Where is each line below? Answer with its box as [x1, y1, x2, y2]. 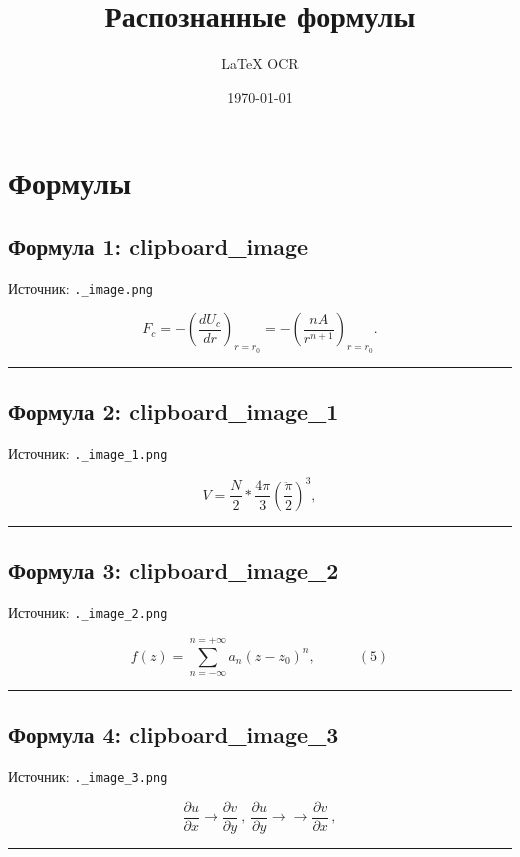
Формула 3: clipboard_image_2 [8, 555, 339, 586]
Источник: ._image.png [8, 277, 154, 298]
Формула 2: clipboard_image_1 [8, 395, 339, 426]
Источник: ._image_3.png [8, 766, 168, 787]
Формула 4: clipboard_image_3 [8, 719, 339, 750]
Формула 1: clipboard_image [8, 230, 309, 261]
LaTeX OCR [221, 53, 299, 74]
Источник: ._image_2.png [8, 602, 168, 623]
